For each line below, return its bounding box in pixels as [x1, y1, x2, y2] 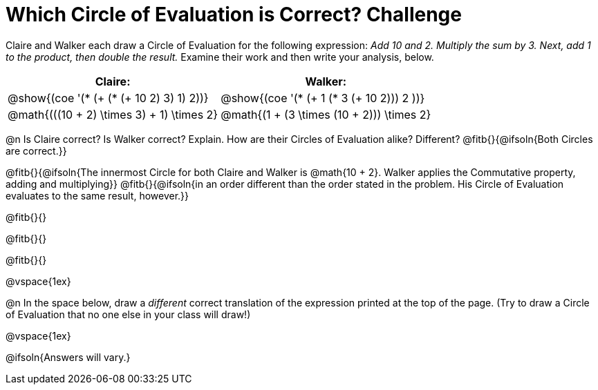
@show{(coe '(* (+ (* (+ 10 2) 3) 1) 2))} [8, 90, 209, 105]
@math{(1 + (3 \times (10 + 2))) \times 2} [221, 107, 431, 121]
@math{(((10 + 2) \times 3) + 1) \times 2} [8, 107, 218, 121]
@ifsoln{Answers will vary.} [6, 351, 131, 363]
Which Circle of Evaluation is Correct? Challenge [6, 3, 462, 26]
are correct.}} [6, 144, 67, 157]
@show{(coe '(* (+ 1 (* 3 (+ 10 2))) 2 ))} [221, 90, 425, 105]
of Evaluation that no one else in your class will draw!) [6, 308, 251, 320]
